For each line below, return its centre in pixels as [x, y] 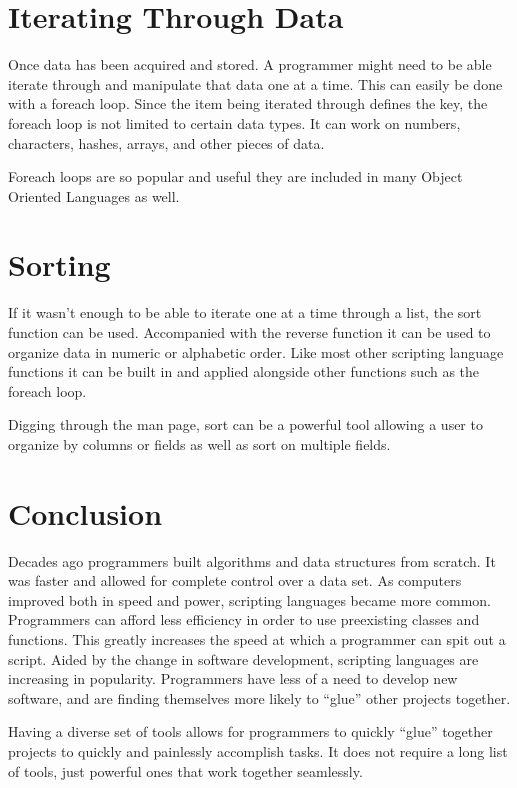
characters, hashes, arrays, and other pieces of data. [166, 142]
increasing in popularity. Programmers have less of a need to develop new [233, 678]
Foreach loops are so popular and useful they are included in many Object [235, 176]
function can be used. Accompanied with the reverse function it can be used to [249, 332]
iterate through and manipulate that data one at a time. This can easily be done [255, 83]
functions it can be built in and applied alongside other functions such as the [244, 371]
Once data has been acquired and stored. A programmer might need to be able [250, 64]
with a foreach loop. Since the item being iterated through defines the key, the [248, 103]
